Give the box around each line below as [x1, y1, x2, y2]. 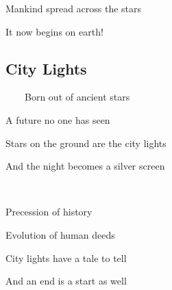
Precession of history [5, 205, 93, 219]
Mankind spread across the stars [5, 1, 142, 15]
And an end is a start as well [5, 274, 127, 288]
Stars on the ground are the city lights [5, 135, 167, 150]
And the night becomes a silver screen [5, 159, 165, 173]
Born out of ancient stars [24, 90, 130, 104]
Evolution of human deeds [5, 227, 115, 241]
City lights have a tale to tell [5, 250, 127, 265]
